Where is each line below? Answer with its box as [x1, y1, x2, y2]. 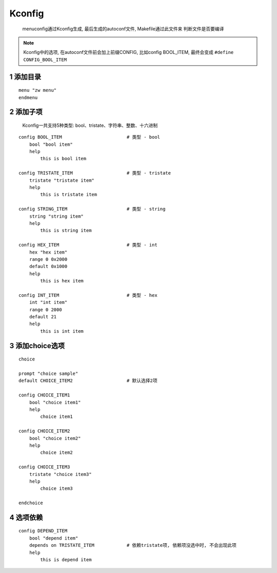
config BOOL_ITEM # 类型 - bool [18, 134, 161, 140]
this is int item [40, 328, 84, 334]
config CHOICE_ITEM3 [18, 464, 70, 470]
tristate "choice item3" [29, 471, 92, 477]
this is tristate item [40, 192, 97, 198]
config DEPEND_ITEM [18, 528, 68, 534]
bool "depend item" [29, 535, 78, 541]
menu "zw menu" [18, 87, 57, 93]
